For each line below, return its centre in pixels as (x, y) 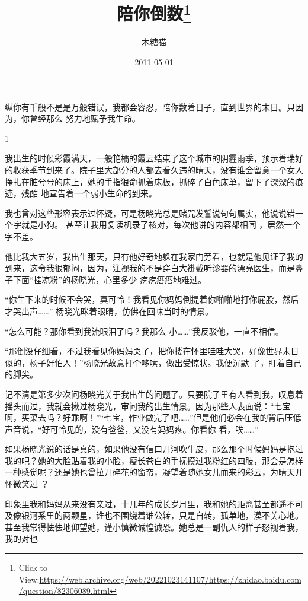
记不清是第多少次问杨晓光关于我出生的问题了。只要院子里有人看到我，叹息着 (154, 394)
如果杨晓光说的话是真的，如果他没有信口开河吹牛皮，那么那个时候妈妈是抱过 (154, 449)
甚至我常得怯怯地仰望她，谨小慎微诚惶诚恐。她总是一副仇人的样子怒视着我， (154, 527)
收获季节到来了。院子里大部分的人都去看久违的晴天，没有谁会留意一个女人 (158, 170)
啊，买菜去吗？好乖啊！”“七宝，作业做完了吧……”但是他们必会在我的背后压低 (153, 417)
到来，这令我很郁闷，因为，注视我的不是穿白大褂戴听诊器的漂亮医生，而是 (150, 268)
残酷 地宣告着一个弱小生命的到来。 (89, 193)
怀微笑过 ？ (27, 484)
